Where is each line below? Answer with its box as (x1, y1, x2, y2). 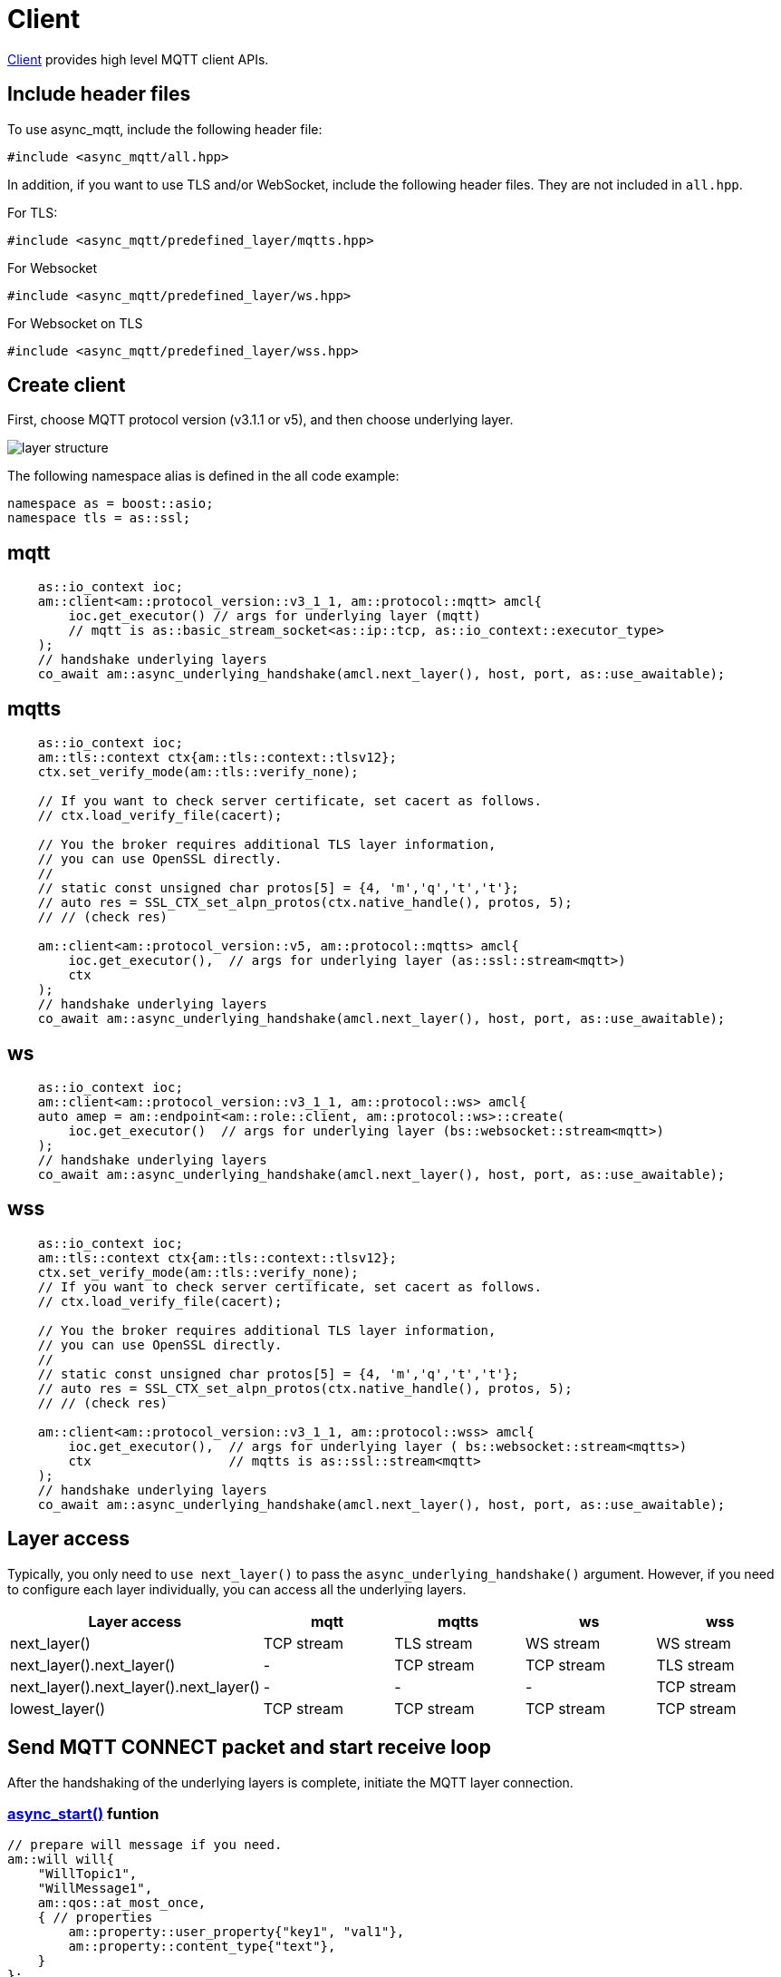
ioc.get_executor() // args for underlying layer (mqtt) (68, 609, 481, 624)
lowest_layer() (10, 1699, 106, 1718)
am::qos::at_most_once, (37, 1895, 207, 1911)
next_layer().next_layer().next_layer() (10, 1677, 260, 1696)
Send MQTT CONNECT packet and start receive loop (7, 1736, 491, 1759)
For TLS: (7, 204, 58, 220)
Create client (7, 374, 126, 397)
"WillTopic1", (37, 1866, 138, 1882)
